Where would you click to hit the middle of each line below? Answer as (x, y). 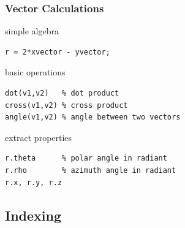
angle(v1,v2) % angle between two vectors (93, 117)
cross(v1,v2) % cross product (66, 105)
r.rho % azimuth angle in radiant (91, 170)
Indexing (33, 215)
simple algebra (32, 31)
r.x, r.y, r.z (34, 182)
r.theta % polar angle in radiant (86, 158)
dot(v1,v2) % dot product (62, 93)
